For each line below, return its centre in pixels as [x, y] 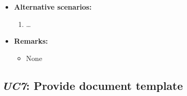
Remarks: [31, 41]
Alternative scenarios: [53, 7]
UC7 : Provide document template [92, 85]
